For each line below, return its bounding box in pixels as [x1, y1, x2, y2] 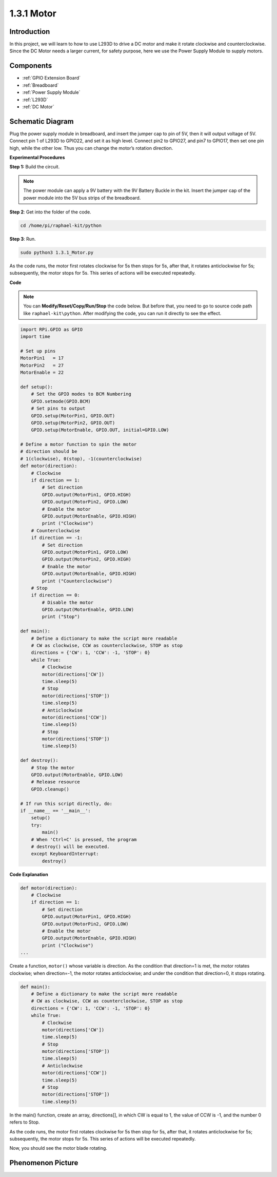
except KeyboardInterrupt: [31, 851, 100, 857]
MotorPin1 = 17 [20, 355, 64, 361]
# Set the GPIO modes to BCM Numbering [31, 391, 132, 397]
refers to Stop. [9, 1119, 40, 1125]
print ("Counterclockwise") [42, 578, 113, 584]
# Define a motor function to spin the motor [20, 441, 137, 448]
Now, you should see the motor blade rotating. [9, 1145, 108, 1151]
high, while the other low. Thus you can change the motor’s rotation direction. [9, 145, 173, 151]
